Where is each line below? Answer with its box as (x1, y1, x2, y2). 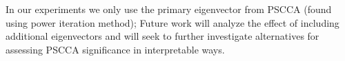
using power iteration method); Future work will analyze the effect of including (6, 15, 339, 29)
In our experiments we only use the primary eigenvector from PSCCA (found (6, 2, 332, 16)
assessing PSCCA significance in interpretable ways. (6, 42, 225, 56)
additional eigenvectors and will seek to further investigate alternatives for (6, 29, 319, 43)
